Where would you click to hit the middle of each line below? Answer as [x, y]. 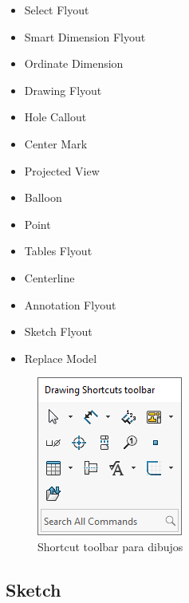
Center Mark [56, 143]
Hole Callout [55, 117]
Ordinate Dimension [74, 63]
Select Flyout [57, 10]
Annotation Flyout [70, 304]
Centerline [49, 277]
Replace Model [61, 358]
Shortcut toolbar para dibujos [110, 546]
